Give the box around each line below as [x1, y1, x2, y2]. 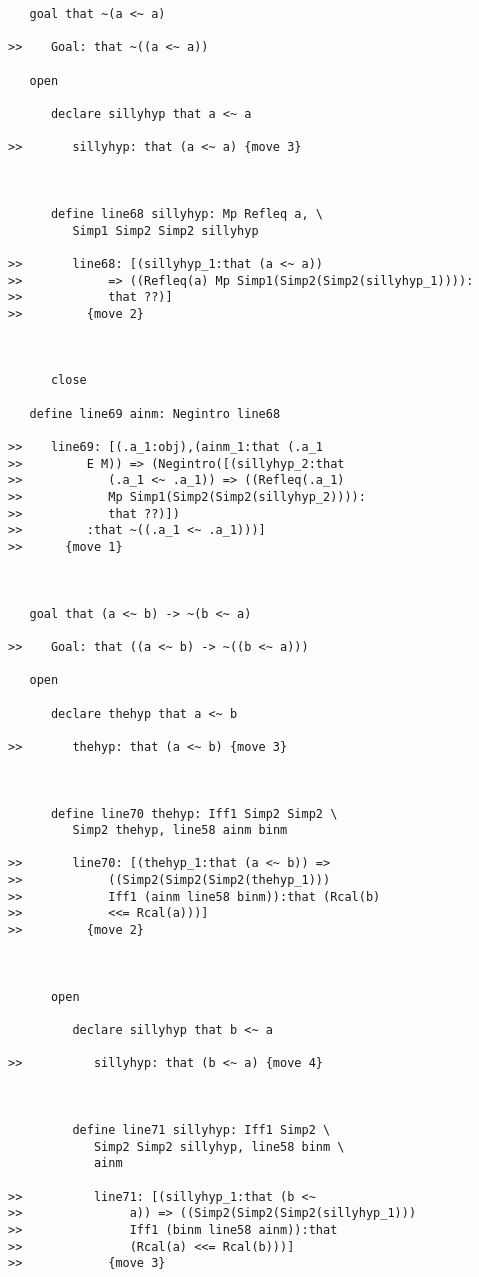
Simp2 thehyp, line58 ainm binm [72, 823, 288, 838]
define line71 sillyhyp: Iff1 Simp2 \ [72, 1122, 331, 1137]
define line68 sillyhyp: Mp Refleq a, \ [50, 206, 323, 221]
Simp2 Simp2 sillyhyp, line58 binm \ [93, 1139, 345, 1154]
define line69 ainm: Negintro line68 [29, 406, 281, 421]
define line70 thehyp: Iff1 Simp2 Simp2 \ [50, 806, 338, 821]
